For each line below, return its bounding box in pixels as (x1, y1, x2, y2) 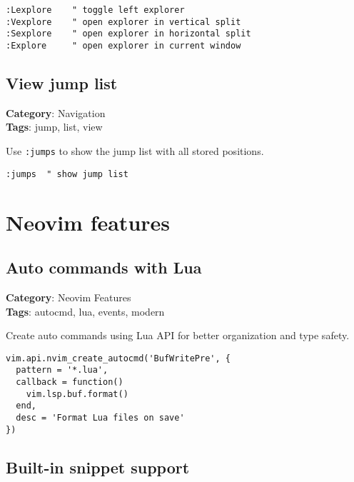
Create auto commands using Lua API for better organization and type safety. (6, 328, 350, 343)
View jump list (6, 72, 118, 94)
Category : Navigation (6, 105, 106, 120)
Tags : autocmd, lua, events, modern (6, 303, 165, 318)
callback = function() (16, 377, 123, 387)
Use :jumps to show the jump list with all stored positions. (6, 144, 264, 159)
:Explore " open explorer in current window (6, 40, 241, 51)
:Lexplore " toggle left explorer (6, 5, 185, 15)
